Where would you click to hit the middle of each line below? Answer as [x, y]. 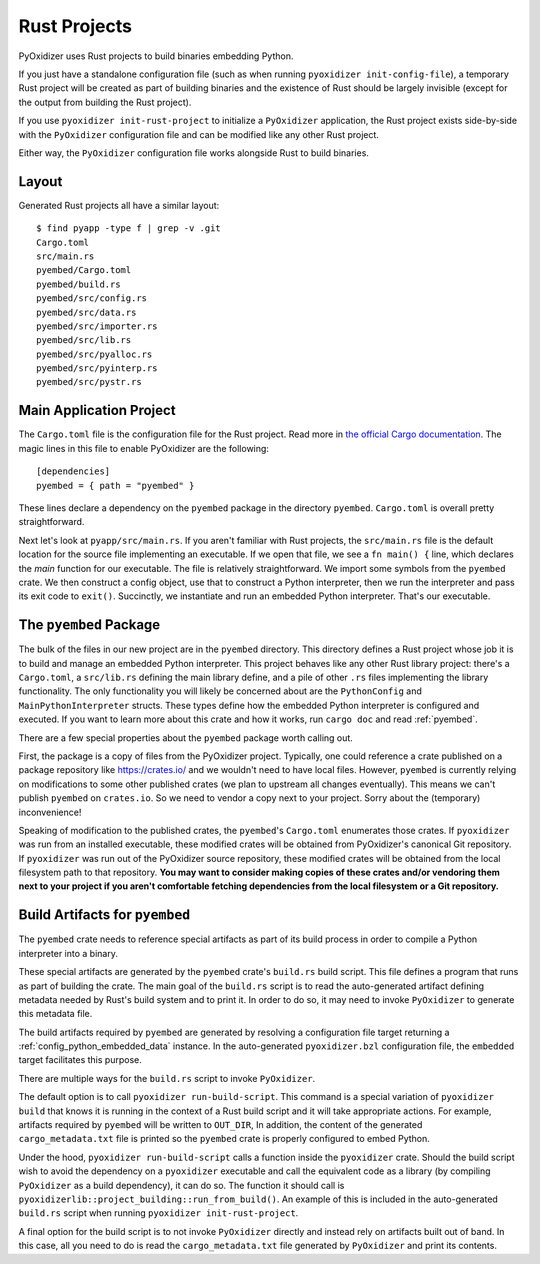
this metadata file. [55, 1014]
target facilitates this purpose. [80, 1060]
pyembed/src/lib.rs [84, 340]
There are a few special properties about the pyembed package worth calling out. [186, 737]
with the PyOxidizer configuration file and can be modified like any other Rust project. [199, 134]
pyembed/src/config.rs [92, 298]
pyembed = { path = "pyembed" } [115, 485]
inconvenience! [50, 812]
